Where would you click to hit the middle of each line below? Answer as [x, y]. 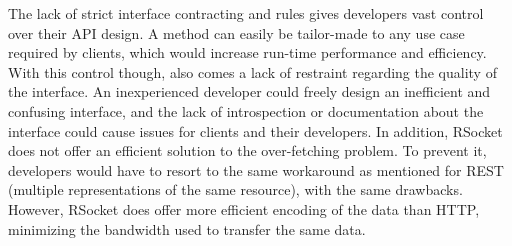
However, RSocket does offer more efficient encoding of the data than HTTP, [244, 208]
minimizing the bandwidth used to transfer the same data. [187, 228]
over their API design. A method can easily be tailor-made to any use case [236, 32]
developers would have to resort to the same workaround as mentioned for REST [256, 169]
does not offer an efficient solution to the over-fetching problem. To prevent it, [247, 150]
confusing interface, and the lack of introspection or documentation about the [246, 110]
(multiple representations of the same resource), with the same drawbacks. [235, 189]
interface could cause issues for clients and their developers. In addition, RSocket [255, 130]
